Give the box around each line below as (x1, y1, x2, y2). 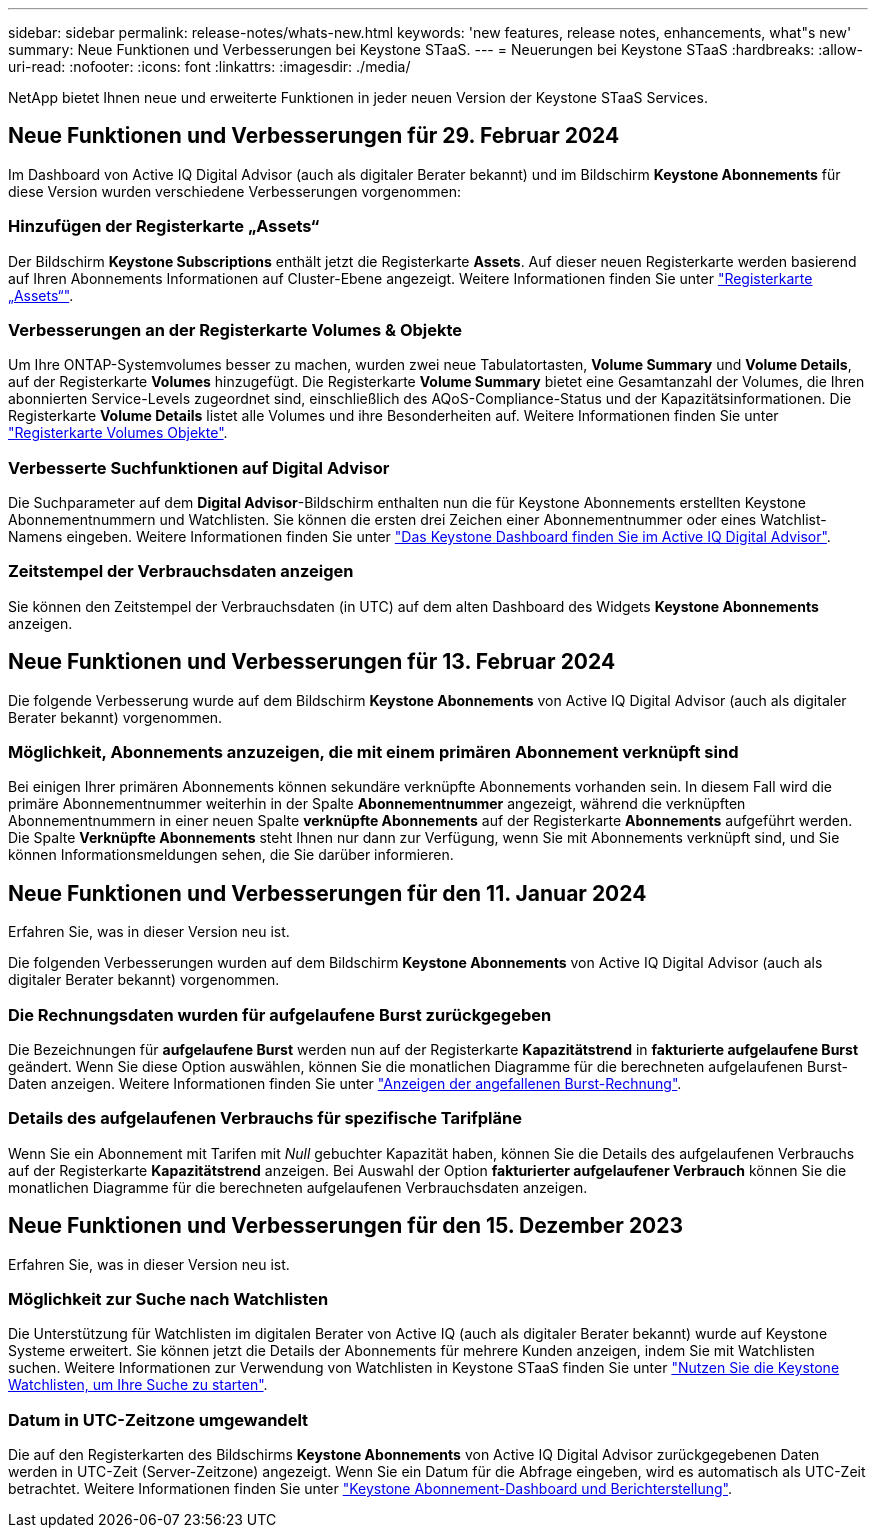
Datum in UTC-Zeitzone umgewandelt (8, 1409, 309, 1430)
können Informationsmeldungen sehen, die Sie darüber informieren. (8, 846, 454, 864)
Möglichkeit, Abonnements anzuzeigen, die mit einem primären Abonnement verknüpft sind (8, 742, 739, 763)
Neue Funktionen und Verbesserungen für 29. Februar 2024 (8, 123, 620, 149)
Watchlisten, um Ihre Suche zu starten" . (8, 1376, 268, 1394)
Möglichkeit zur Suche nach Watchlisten (8, 1289, 329, 1309)
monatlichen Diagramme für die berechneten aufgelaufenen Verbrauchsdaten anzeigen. (8, 1178, 588, 1196)
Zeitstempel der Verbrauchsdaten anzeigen (8, 561, 354, 582)
